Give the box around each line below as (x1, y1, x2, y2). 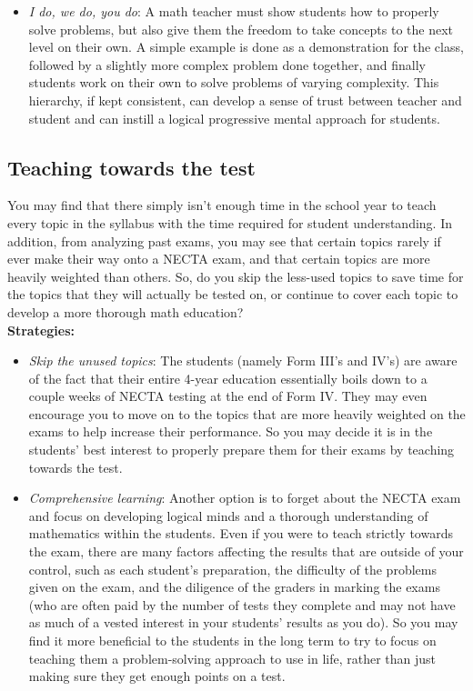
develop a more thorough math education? (7, 302, 244, 321)
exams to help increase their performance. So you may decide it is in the (28, 422, 433, 441)
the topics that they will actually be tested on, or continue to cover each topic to (7, 285, 458, 304)
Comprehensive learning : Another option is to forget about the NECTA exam (28, 488, 461, 507)
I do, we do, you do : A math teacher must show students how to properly (28, 2, 439, 20)
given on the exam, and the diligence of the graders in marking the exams (28, 577, 440, 596)
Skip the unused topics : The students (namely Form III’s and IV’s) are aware (28, 351, 458, 370)
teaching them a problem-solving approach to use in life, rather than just (28, 648, 437, 667)
